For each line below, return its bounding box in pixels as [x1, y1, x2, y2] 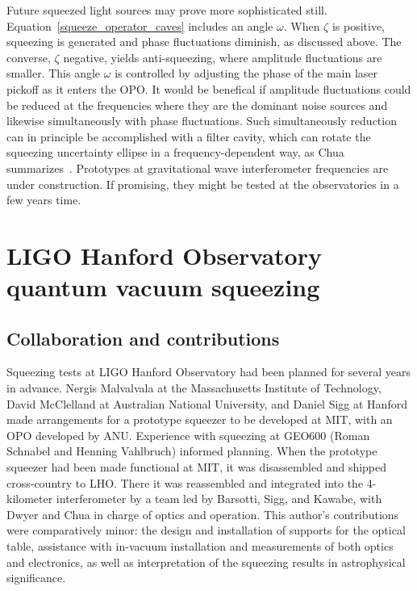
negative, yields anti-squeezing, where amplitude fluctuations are [63, 48, 382, 65]
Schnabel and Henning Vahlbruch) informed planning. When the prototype [6, 442, 377, 459]
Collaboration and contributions [6, 325, 280, 350]
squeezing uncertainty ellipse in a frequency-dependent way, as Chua [6, 144, 344, 161]
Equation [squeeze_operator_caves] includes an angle [6, 17, 273, 34]
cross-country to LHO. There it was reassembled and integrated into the [6, 474, 364, 491]
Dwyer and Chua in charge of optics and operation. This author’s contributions [6, 505, 399, 522]
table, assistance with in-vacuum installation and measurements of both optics [6, 538, 394, 555]
